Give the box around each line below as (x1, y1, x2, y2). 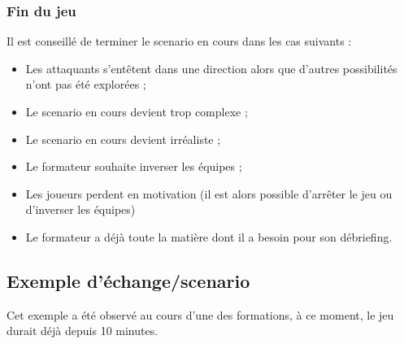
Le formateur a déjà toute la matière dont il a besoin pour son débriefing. (25, 228, 393, 245)
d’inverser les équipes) (25, 201, 136, 218)
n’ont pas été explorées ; (25, 76, 146, 93)
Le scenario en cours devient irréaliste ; (25, 130, 221, 147)
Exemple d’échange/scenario (7, 268, 250, 293)
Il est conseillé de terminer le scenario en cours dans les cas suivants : (7, 33, 352, 50)
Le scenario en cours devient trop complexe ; (25, 103, 248, 120)
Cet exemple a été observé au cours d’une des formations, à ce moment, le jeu (7, 306, 394, 323)
